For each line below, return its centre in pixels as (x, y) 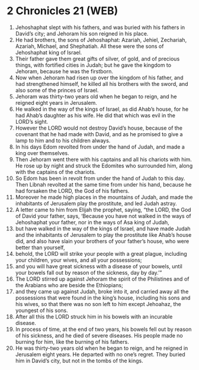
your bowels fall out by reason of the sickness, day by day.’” (89, 272)
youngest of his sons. (41, 310)
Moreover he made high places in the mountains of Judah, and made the (104, 197)
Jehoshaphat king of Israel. (49, 52)
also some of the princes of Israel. (57, 90)
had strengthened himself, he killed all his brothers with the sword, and (102, 83)
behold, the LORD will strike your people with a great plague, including (101, 253)
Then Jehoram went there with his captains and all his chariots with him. (103, 159)
